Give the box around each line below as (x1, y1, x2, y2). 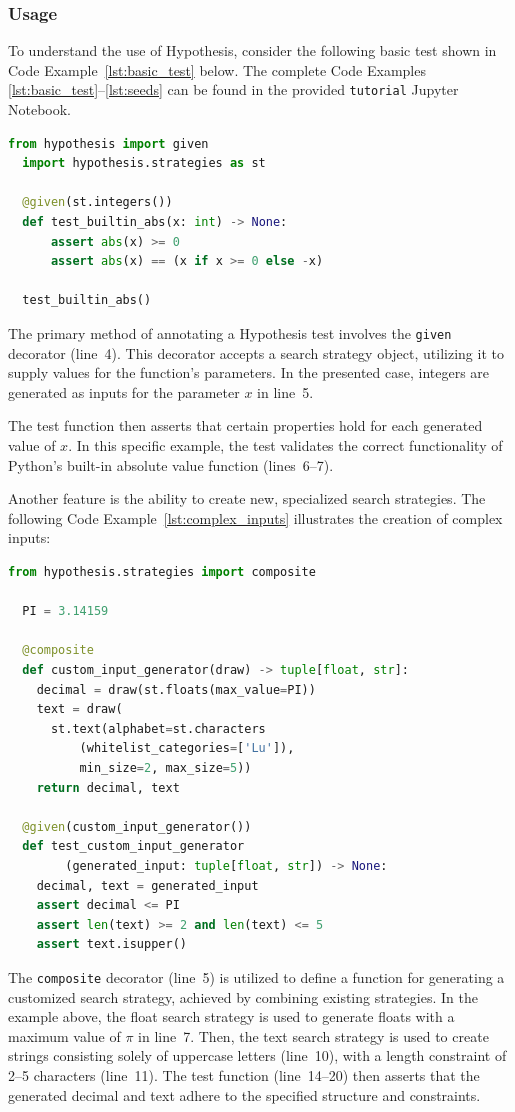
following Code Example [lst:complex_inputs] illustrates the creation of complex (8, 507, 503, 528)
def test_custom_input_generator (22, 839, 245, 854)
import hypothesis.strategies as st (22, 156, 266, 171)
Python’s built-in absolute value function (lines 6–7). (8, 454, 334, 475)
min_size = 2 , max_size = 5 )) (79, 760, 252, 775)
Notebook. (8, 99, 72, 120)
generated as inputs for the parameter (8, 381, 240, 402)
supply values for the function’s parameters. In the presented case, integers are (8, 362, 490, 383)
